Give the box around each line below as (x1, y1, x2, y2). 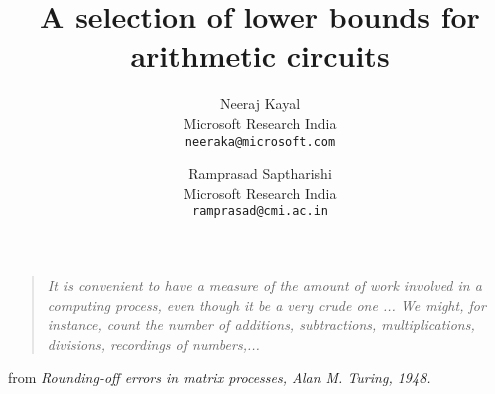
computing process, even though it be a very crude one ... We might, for (47, 294, 486, 315)
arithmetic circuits (130, 35, 390, 76)
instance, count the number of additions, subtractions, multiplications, (47, 314, 475, 335)
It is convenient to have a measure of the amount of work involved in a (47, 275, 482, 295)
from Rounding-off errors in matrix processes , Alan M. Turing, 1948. (8, 367, 431, 388)
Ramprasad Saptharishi (188, 163, 332, 184)
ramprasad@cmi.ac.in (191, 204, 329, 219)
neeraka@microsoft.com (184, 134, 336, 149)
